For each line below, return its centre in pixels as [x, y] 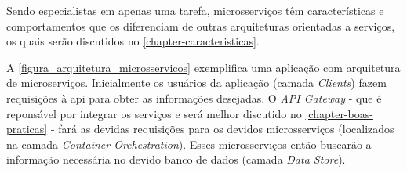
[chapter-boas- [339, 113]
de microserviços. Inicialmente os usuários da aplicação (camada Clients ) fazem [196, 83]
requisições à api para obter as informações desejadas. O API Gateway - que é [194, 97]
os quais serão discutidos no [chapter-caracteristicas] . [133, 41]
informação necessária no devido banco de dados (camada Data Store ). [176, 159]
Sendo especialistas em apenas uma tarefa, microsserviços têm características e [195, 10]
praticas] [27, 129]
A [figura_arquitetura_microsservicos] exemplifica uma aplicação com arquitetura [203, 67]
